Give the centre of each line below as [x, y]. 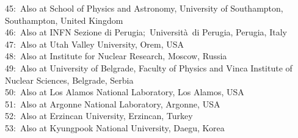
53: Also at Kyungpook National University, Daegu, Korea [115, 127]
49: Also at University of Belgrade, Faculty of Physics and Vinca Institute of [149, 67]
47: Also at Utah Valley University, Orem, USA [95, 44]
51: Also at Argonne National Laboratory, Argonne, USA [113, 103]
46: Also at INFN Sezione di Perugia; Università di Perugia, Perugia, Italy [146, 32]
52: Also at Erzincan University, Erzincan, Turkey [99, 116]
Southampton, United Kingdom [64, 20]
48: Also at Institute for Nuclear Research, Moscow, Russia [116, 56]
